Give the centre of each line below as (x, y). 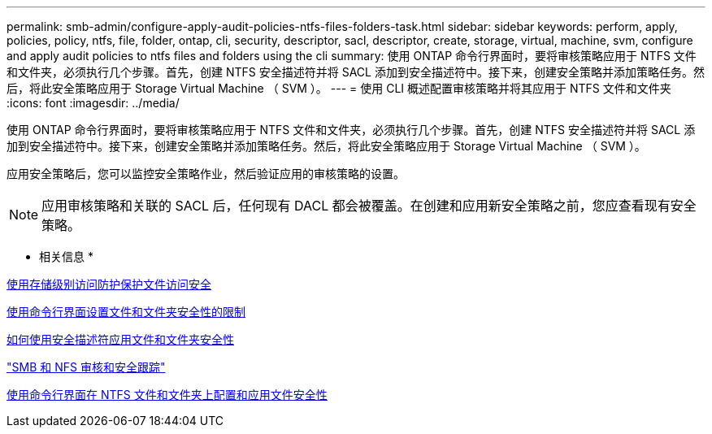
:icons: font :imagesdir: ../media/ (93, 103)
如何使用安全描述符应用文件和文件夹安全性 (120, 339)
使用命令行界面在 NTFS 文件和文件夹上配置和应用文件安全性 (167, 395)
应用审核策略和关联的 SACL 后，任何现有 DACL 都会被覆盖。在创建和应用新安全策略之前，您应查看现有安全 (369, 206)
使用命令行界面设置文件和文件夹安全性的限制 (126, 312)
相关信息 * (66, 256)
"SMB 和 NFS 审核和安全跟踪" (86, 367)
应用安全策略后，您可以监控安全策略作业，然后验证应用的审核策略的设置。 (206, 174)
